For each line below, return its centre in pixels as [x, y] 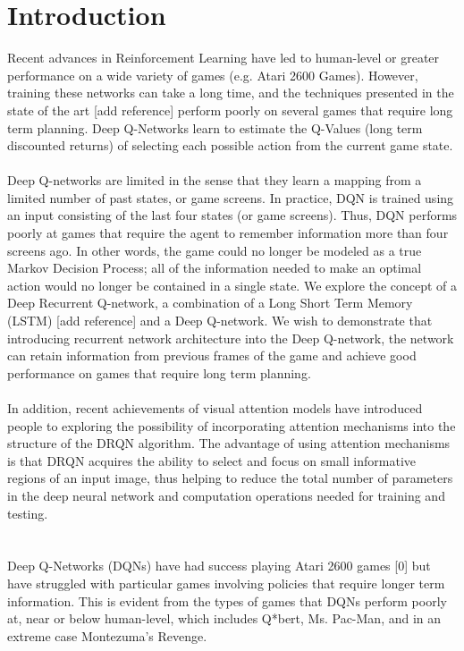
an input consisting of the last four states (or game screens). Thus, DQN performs [232, 215]
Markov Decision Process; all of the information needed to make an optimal [215, 268]
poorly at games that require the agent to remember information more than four [228, 233]
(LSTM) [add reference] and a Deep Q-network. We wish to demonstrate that [220, 321]
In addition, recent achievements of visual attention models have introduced [215, 408]
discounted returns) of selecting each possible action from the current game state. [230, 145]
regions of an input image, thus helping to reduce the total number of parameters [230, 478]
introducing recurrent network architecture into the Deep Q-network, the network [231, 338]
